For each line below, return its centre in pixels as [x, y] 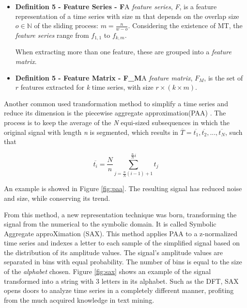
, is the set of [224, 77]
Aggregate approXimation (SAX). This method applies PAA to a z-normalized [121, 233]
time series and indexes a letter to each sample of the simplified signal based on [122, 243]
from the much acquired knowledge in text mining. [79, 300]
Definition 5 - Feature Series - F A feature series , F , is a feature [116, 6]
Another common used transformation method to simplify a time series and [116, 103]
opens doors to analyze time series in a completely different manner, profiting [119, 290]
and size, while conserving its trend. [57, 198]
